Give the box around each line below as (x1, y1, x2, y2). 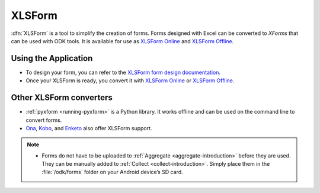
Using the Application (11, 53, 93, 63)
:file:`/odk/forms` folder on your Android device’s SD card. (41, 169, 183, 176)
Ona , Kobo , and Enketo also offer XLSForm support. (25, 124, 152, 131)
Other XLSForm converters (11, 92, 113, 103)
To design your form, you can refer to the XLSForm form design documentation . (25, 69, 220, 76)
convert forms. (25, 116, 62, 124)
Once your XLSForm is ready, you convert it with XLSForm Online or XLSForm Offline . (25, 77, 235, 84)
